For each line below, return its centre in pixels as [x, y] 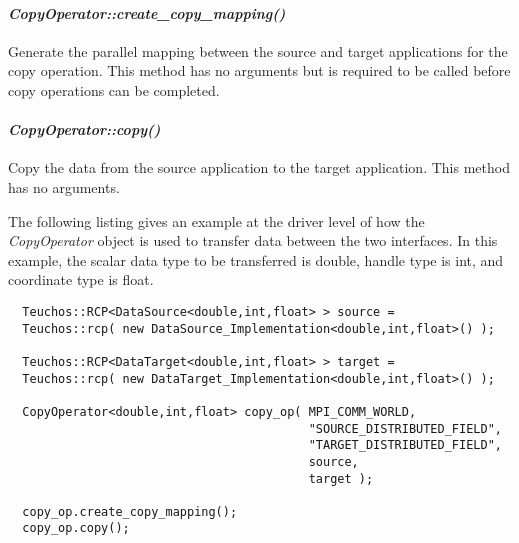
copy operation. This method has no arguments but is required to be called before [259, 70]
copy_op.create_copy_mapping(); [130, 511]
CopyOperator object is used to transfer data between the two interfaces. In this [253, 240]
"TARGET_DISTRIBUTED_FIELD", [405, 445]
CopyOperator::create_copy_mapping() [147, 12]
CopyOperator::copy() [84, 129]
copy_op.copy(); [76, 528]
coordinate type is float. [81, 279]
